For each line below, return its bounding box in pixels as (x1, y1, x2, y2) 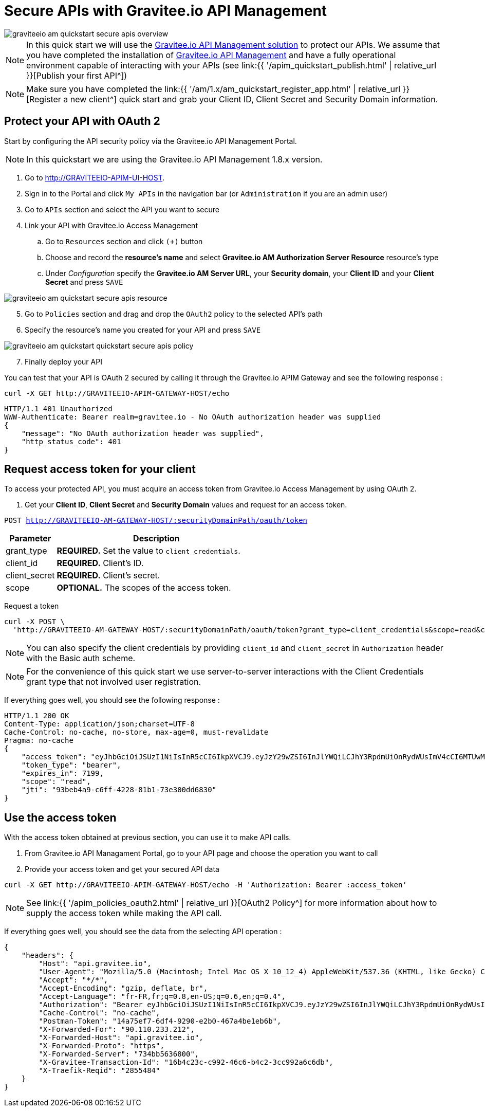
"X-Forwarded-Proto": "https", (39, 1042, 164, 1050)
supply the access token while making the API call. (26, 908, 222, 919)
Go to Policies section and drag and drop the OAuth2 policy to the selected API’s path (25, 309, 323, 318)
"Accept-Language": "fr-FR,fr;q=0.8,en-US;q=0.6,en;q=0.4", (39, 992, 286, 1001)
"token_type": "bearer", (21, 761, 121, 770)
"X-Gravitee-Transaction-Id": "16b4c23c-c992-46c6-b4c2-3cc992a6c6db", (39, 1058, 333, 1067)
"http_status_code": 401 (21, 437, 121, 446)
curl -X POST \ (4, 617, 65, 626)
